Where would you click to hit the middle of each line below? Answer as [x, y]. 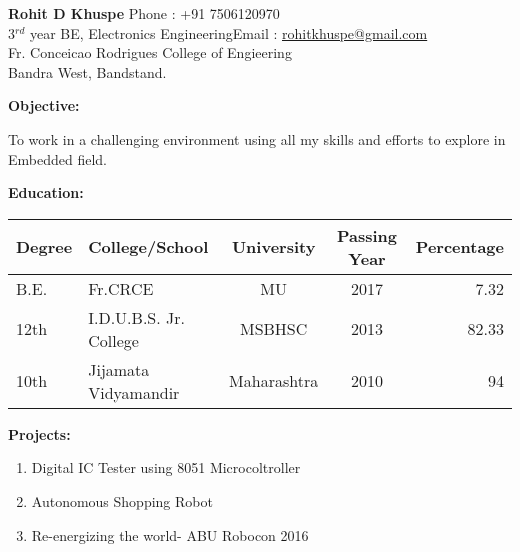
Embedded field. [57, 158]
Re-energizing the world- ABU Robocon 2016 [170, 534]
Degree [44, 247]
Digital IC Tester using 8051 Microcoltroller [166, 467]
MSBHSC [273, 329]
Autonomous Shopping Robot [122, 500]
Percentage [459, 247]
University [273, 247]
